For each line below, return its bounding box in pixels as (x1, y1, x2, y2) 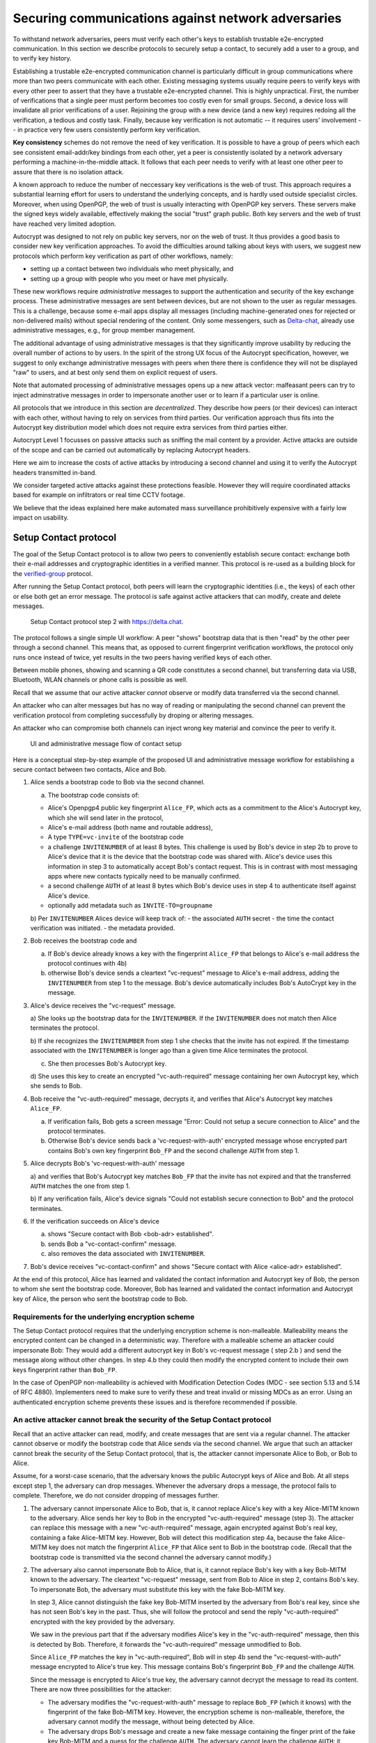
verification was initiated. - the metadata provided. (30, 924, 175, 932)
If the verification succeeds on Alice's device (30, 1217, 159, 1226)
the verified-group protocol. (13, 569, 93, 578)
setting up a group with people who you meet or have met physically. (30, 274, 229, 282)
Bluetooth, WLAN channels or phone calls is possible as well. (13, 676, 188, 684)
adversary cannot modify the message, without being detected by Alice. (47, 1717, 255, 1726)
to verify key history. (13, 54, 72, 63)
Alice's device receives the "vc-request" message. (30, 1001, 176, 1010)
